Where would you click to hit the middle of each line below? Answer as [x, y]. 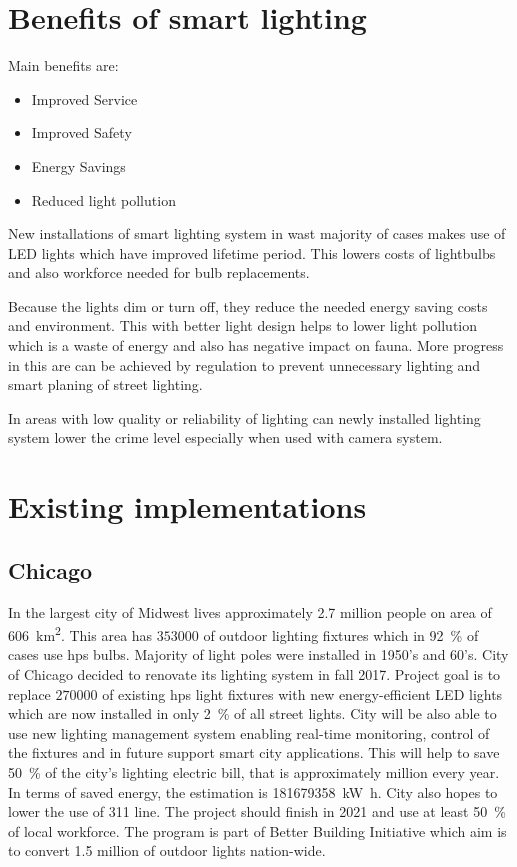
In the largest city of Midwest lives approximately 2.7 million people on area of [250, 611]
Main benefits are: [63, 65]
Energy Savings [78, 165]
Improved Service [84, 98]
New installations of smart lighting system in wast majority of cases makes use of [257, 233]
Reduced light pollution [103, 199]
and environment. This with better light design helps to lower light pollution [242, 325]
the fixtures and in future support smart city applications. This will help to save [254, 752]
